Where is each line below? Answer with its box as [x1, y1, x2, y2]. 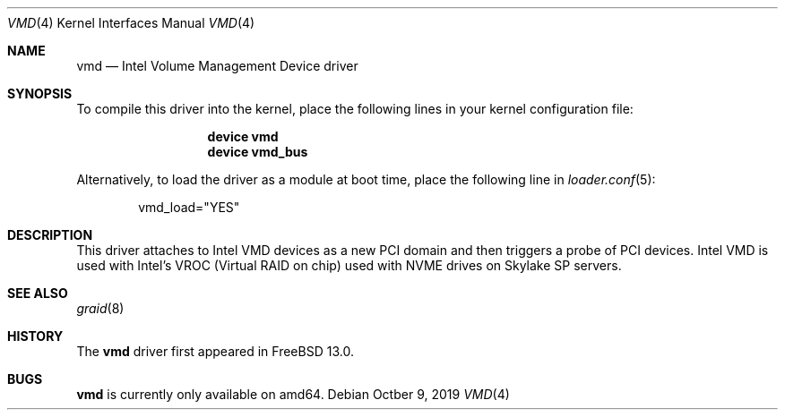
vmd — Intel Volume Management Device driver [76, 58, 358, 73]
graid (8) [76, 301, 125, 316]
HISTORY [7, 328, 64, 344]
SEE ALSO [7, 285, 68, 301]
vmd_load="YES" [138, 200, 240, 215]
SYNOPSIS [7, 86, 73, 101]
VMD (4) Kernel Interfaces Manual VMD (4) [7, 15, 255, 30]
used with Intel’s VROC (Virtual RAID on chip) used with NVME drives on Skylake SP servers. [76, 258, 622, 273]
